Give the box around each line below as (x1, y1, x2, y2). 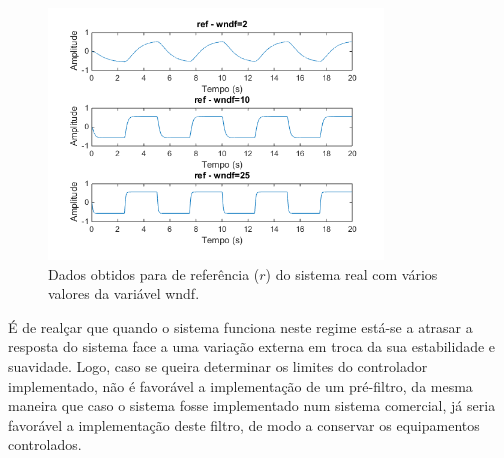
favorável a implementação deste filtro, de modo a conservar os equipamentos (8, 414, 480, 435)
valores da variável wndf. (48, 283, 200, 304)
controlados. (8, 434, 82, 455)
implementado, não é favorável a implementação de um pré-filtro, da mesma (8, 375, 473, 396)
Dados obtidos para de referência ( (48, 263, 260, 284)
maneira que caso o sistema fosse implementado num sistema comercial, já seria (8, 395, 496, 416)
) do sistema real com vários (265, 263, 438, 284)
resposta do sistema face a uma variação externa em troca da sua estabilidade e (8, 336, 496, 357)
